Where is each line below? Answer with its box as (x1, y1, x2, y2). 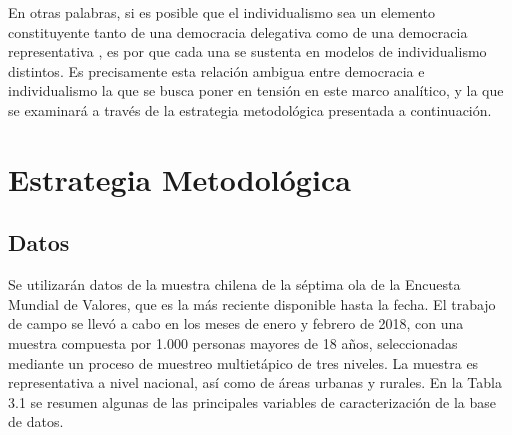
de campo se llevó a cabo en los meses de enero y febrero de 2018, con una (8, 313, 464, 334)
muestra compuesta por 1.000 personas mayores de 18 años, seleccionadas (8, 332, 458, 353)
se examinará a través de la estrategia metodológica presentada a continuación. (8, 99, 492, 120)
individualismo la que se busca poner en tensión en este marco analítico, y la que (8, 80, 504, 101)
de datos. (8, 411, 64, 432)
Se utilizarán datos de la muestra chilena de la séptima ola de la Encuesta (8, 274, 461, 295)
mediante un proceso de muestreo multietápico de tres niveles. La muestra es (8, 352, 479, 373)
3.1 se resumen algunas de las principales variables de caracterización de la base (8, 391, 496, 412)
